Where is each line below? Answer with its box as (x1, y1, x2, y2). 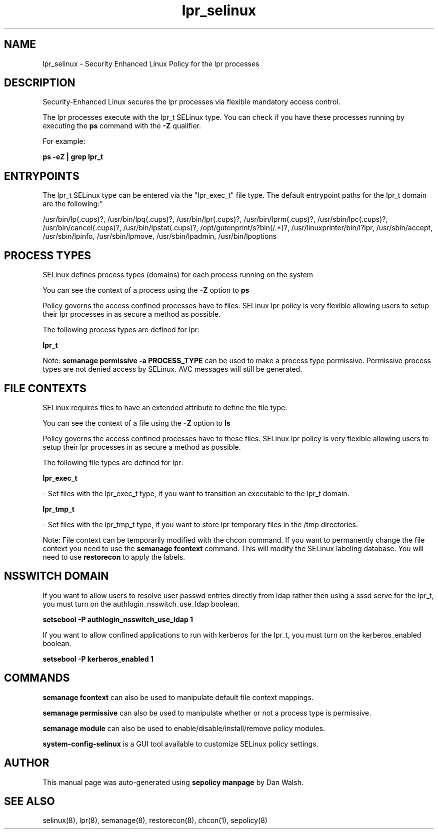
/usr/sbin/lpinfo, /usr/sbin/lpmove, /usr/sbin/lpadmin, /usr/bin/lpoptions (42, 232, 277, 241)
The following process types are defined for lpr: (42, 325, 200, 334)
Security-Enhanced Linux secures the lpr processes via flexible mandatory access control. (42, 97, 340, 106)
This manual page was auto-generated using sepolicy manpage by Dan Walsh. (42, 778, 303, 787)
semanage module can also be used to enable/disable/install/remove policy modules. (42, 724, 325, 733)
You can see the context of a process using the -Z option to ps (42, 286, 249, 295)
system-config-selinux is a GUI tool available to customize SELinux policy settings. (42, 739, 318, 748)
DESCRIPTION (4, 76, 75, 89)
